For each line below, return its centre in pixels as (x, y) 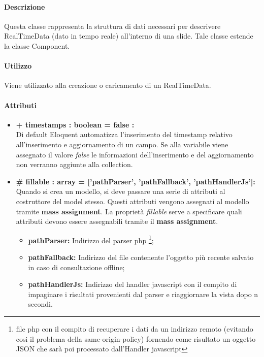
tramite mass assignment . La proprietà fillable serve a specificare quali (129, 211)
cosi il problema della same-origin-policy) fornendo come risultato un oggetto (136, 338)
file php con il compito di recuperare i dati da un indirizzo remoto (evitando (135, 328)
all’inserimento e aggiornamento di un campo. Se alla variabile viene (122, 144)
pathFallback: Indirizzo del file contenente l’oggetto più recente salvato (141, 257)
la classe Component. (37, 45)
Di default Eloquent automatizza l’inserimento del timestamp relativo (124, 134)
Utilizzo (18, 66)
